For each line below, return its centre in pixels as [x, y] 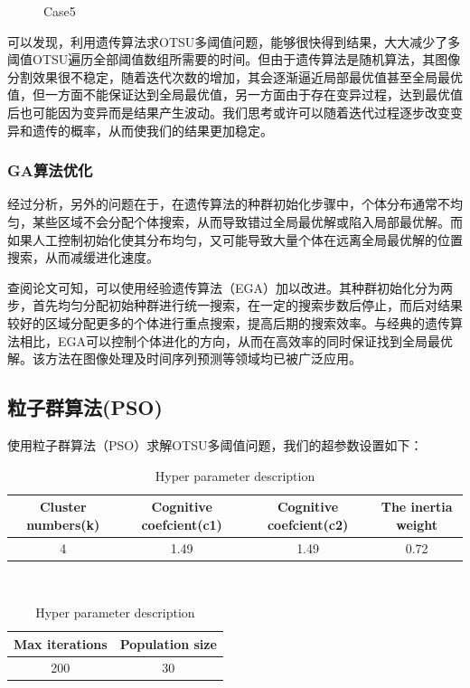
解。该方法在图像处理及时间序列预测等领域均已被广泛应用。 [184, 358]
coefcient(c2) [308, 524]
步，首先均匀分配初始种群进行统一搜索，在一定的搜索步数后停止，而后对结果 [235, 305]
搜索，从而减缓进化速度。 [83, 257]
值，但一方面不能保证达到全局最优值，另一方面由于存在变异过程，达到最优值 [235, 94]
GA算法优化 [50, 170]
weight [417, 524]
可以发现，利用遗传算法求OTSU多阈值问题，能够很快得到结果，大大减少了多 [234, 41]
